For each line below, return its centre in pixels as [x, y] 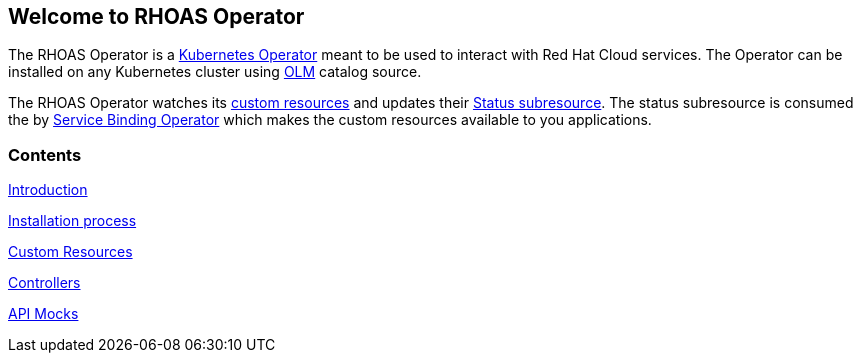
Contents [45, 154]
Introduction [48, 190]
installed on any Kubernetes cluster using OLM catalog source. [215, 72]
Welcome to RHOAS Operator [156, 16]
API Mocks [43, 314]
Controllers [44, 283]
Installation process [72, 221]
